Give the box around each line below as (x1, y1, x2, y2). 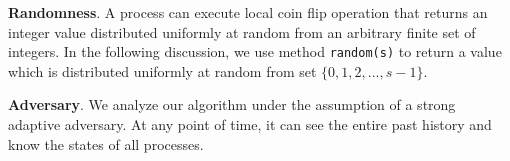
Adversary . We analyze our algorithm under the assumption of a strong (8, 94, 456, 115)
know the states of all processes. (8, 133, 204, 154)
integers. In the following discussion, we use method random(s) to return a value (8, 41, 502, 62)
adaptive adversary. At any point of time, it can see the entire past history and (8, 114, 492, 135)
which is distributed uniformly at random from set (8, 60, 317, 81)
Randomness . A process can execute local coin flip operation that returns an (8, 2, 488, 22)
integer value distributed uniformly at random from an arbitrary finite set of (8, 21, 476, 42)
